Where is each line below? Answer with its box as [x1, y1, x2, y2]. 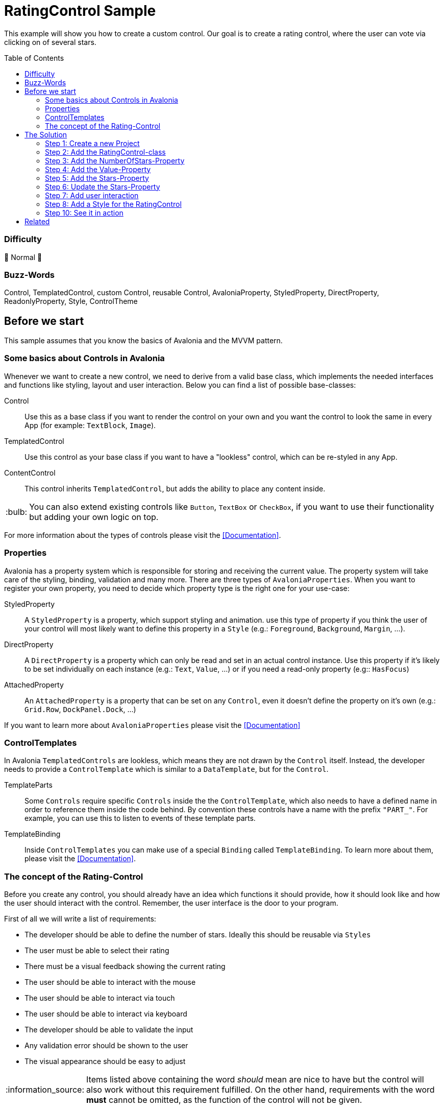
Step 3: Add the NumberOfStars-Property [45, 156, 185, 165]
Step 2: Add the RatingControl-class [45, 147, 166, 156]
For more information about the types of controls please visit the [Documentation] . [4, 530, 281, 539]
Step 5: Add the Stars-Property [45, 173, 149, 182]
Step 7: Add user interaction [45, 191, 139, 200]
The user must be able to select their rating [24, 946, 169, 955]
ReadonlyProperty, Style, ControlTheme [4, 297, 138, 306]
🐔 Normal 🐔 [4, 252, 42, 262]
